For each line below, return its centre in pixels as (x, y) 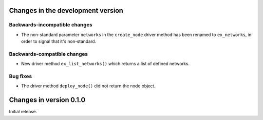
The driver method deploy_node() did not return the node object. (88, 86)
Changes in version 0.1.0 (47, 100)
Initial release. (23, 112)
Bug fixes (20, 77)
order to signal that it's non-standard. (59, 41)
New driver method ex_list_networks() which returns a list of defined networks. (105, 64)
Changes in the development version (66, 10)
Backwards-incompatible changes (51, 25)
